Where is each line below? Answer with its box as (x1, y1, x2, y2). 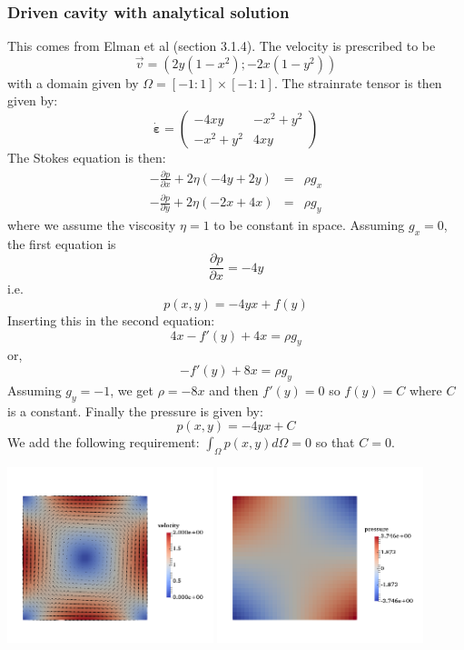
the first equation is (7, 234, 116, 253)
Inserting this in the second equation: (7, 310, 215, 329)
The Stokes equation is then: (7, 148, 166, 166)
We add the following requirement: (7, 433, 200, 452)
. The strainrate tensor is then (273, 73, 442, 92)
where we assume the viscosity (7, 215, 176, 234)
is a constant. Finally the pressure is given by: (7, 401, 263, 420)
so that (315, 433, 355, 452)
